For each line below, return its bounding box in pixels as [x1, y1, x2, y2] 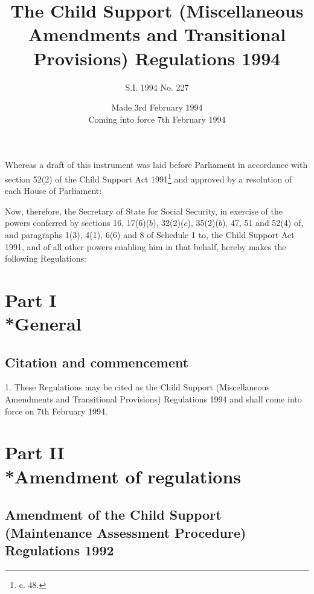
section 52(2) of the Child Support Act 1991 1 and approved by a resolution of [5, 170, 292, 185]
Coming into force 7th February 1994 [88, 112, 226, 125]
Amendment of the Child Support [5, 505, 222, 524]
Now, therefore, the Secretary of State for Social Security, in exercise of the [5, 204, 283, 217]
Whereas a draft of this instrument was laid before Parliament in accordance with [5, 158, 308, 171]
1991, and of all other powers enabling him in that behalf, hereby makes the [5, 240, 286, 253]
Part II [5, 440, 65, 465]
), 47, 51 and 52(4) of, [222, 216, 304, 229]
